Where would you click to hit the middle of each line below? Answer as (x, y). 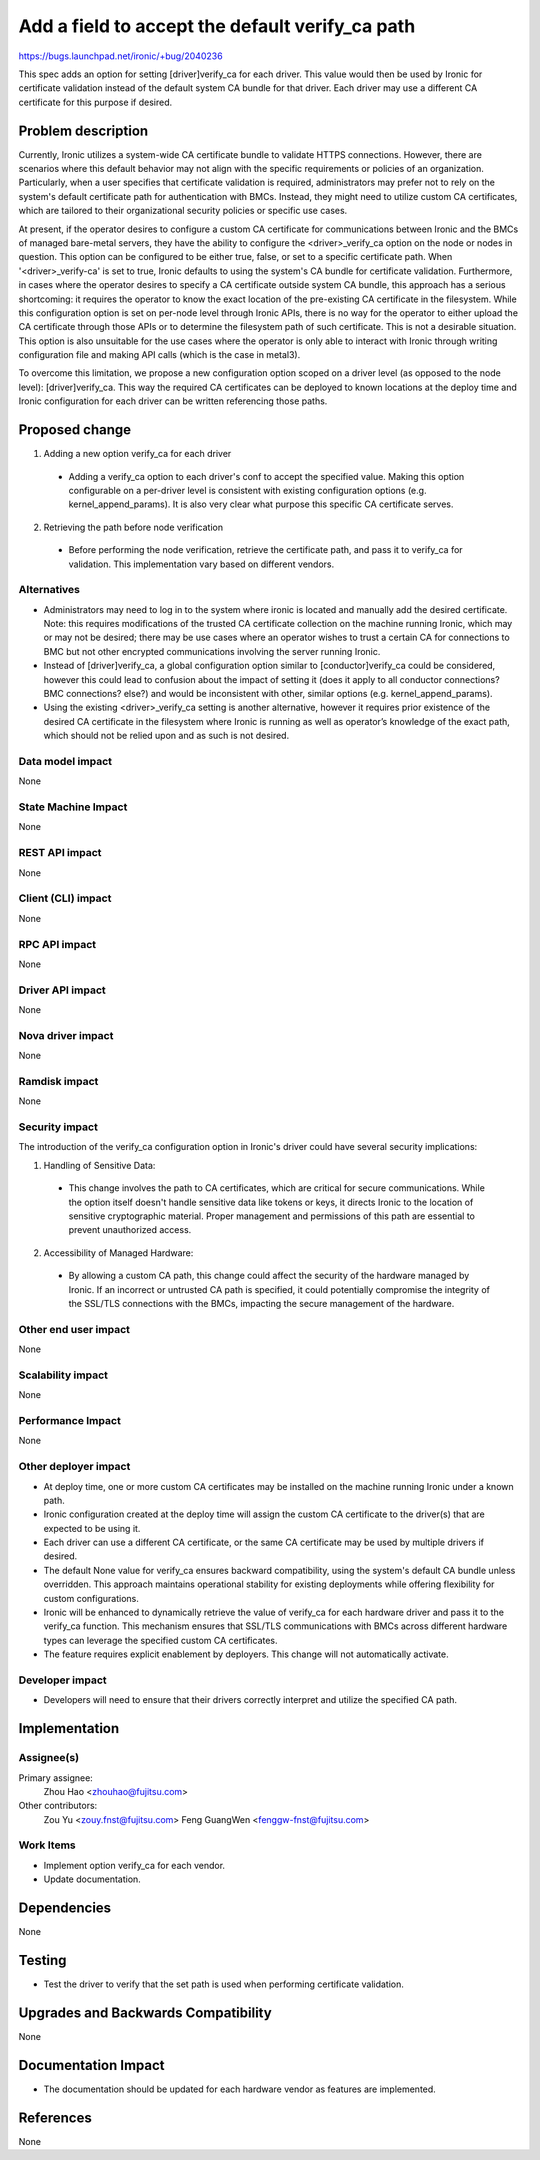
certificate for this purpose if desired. (95, 102)
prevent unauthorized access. (130, 1230)
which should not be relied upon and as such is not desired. (166, 736)
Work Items (47, 1845)
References (55, 2117)
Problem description (83, 130)
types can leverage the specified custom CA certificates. (161, 1640)
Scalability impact (63, 1375)
